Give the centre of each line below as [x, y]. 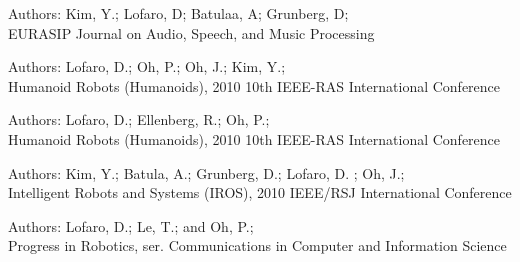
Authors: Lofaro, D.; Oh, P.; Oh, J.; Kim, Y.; [147, 66]
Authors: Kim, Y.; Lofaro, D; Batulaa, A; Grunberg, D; [178, 13]
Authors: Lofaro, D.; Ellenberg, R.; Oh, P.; [139, 119]
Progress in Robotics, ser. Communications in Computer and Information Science [257, 245]
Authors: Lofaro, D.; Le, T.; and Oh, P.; [131, 225]
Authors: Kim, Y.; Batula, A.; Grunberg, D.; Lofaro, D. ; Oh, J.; [206, 172]
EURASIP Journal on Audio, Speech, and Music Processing [191, 32]
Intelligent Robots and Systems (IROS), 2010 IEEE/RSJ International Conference [260, 192]
